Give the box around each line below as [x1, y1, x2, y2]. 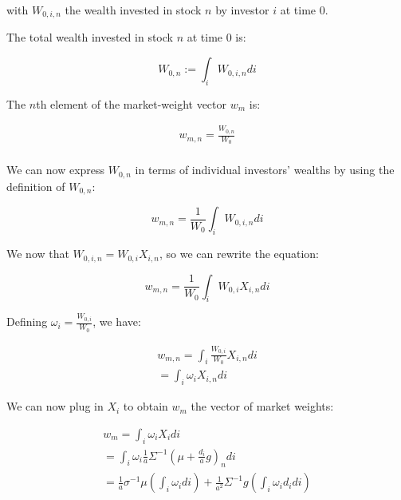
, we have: [92, 313, 141, 330]
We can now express [6, 161, 105, 178]
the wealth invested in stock [65, 2, 202, 18]
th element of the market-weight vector [36, 95, 226, 112]
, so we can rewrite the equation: [159, 245, 319, 262]
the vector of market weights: [191, 398, 334, 415]
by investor [215, 2, 269, 18]
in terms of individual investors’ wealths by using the [135, 161, 395, 178]
